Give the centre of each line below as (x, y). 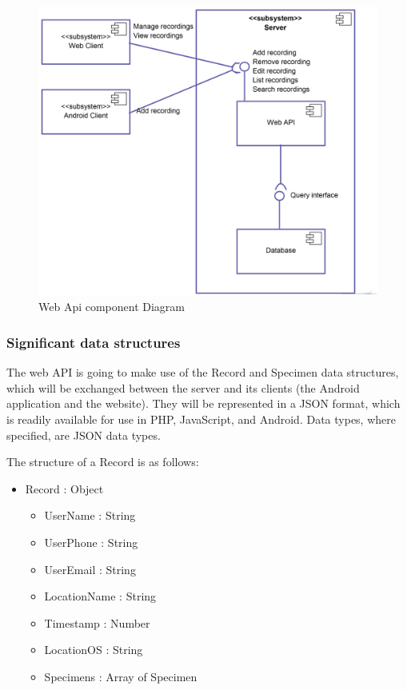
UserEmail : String (90, 569)
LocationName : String (100, 596)
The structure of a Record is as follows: (103, 462)
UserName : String (90, 515)
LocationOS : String (94, 650)
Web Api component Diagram (112, 307)
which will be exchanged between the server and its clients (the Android (183, 387)
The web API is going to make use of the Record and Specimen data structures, (203, 372)
